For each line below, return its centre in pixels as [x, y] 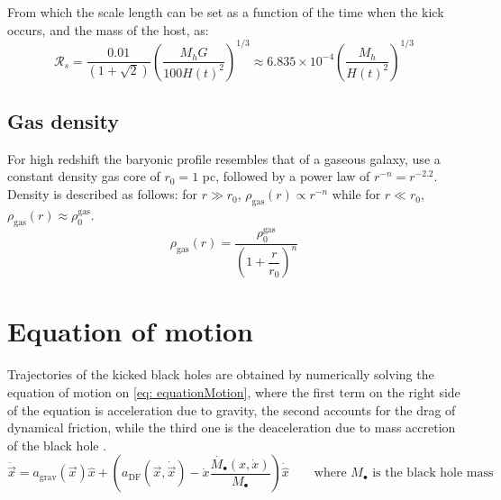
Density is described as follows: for [103, 194]
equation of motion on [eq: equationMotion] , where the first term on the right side [234, 392]
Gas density [63, 121]
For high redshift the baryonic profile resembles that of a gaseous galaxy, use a [224, 158]
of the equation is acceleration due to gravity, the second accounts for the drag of [232, 409]
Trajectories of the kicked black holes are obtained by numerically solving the [221, 374]
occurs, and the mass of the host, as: [108, 29]
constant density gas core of [84, 176]
